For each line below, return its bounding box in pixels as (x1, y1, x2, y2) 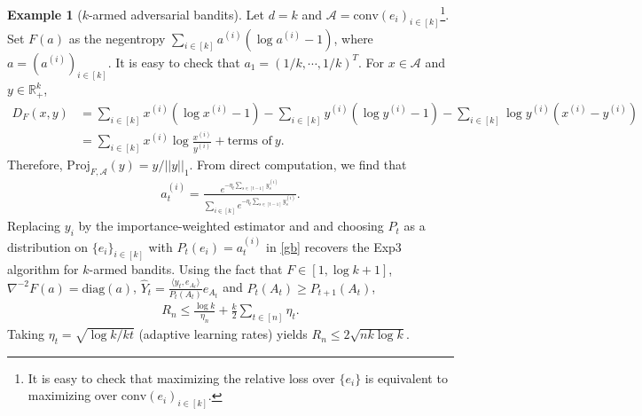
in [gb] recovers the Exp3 (266, 237, 402, 255)
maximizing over (27, 386, 118, 404)
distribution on (7, 237, 89, 255)
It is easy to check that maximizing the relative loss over (27, 368, 335, 387)
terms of (227, 135, 272, 148)
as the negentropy (68, 28, 166, 47)
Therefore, (7, 155, 63, 174)
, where (333, 28, 373, 47)
